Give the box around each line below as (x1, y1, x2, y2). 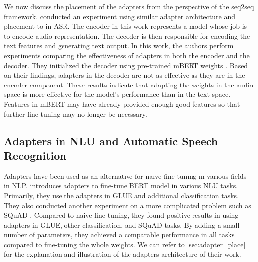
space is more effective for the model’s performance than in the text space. (4, 89, 231, 99)
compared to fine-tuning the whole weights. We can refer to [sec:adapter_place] (4, 239, 246, 249)
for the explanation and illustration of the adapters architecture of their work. (4, 249, 241, 259)
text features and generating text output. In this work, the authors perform (4, 40, 234, 51)
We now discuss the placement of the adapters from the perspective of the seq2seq (4, 1, 254, 11)
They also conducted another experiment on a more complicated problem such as (4, 200, 251, 210)
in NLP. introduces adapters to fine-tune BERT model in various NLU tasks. (4, 180, 238, 191)
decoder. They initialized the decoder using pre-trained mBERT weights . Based (4, 60, 248, 70)
